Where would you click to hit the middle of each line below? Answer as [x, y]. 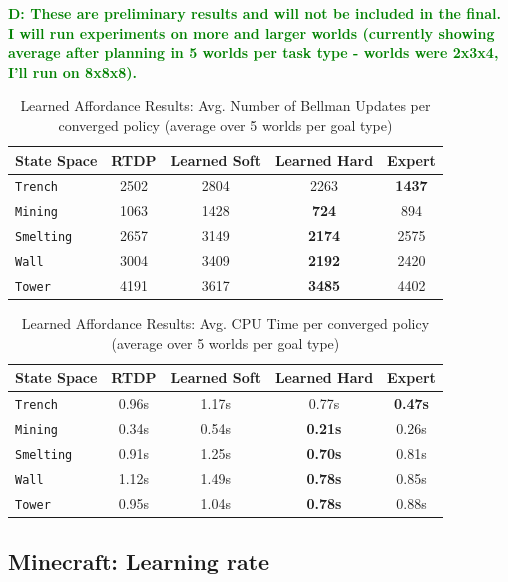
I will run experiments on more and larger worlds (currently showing [251, 32]
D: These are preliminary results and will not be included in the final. [254, 13]
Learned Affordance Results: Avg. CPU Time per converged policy [225, 323]
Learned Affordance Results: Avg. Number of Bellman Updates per [225, 105]
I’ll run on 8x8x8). [72, 71]
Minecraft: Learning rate [139, 561]
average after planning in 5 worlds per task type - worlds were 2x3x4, [253, 52]
